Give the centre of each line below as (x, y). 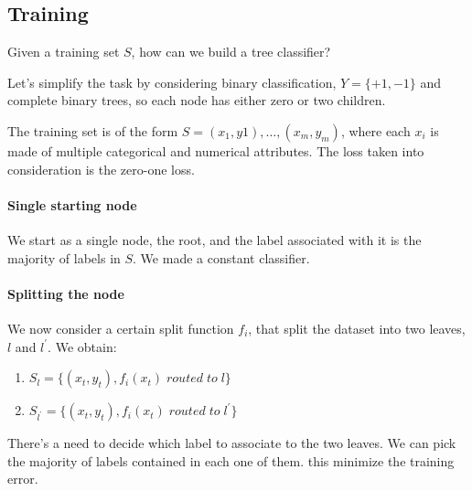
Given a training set (64, 52)
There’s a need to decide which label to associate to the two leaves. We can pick (232, 443)
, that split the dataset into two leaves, (357, 328)
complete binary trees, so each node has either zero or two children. (197, 100)
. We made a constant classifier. (221, 257)
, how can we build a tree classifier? (231, 52)
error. (23, 479)
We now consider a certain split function (121, 328)
